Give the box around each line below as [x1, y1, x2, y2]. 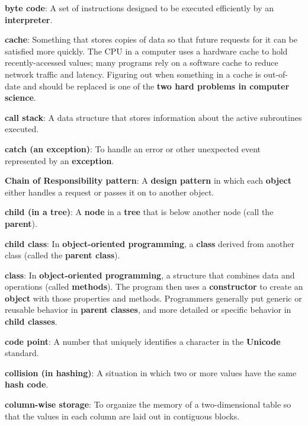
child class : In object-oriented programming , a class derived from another [5, 237, 294, 249]
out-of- [264, 68, 288, 80]
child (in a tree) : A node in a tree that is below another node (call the [5, 206, 274, 218]
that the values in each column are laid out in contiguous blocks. [5, 409, 240, 422]
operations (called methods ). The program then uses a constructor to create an [5, 280, 303, 293]
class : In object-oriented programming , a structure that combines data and [5, 268, 295, 281]
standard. [5, 347, 39, 359]
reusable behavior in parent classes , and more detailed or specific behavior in [5, 303, 291, 316]
